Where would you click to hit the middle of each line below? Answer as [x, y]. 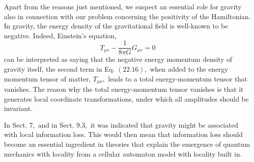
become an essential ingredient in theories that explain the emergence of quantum [127, 144]
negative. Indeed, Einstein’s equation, [60, 35]
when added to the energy [189, 69]
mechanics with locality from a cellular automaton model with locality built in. [123, 153]
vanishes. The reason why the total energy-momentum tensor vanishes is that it [124, 89]
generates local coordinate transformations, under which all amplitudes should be [127, 98]
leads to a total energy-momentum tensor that [178, 78]
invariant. [18, 108]
